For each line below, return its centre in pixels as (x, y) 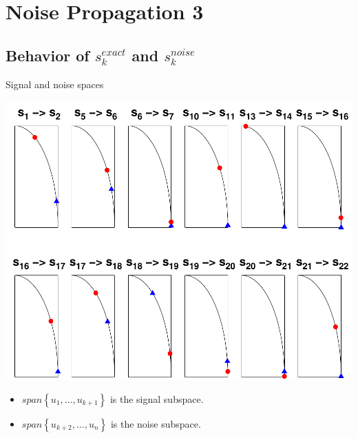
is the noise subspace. (156, 424)
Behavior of (48, 55)
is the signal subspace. (157, 399)
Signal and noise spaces (55, 84)
